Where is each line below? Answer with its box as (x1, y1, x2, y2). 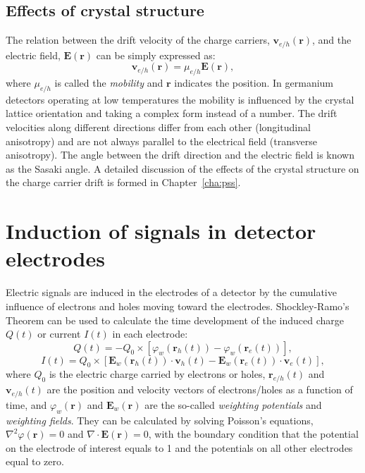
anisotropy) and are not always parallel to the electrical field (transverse (6, 133, 317, 148)
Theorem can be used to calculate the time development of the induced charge (6, 312, 344, 327)
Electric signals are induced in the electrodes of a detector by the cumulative (6, 285, 337, 300)
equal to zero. (6, 454, 64, 469)
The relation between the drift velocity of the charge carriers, (6, 32, 270, 47)
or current (37, 326, 81, 341)
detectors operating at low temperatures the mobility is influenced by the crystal (6, 92, 354, 106)
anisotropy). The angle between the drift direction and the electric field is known (6, 147, 354, 162)
